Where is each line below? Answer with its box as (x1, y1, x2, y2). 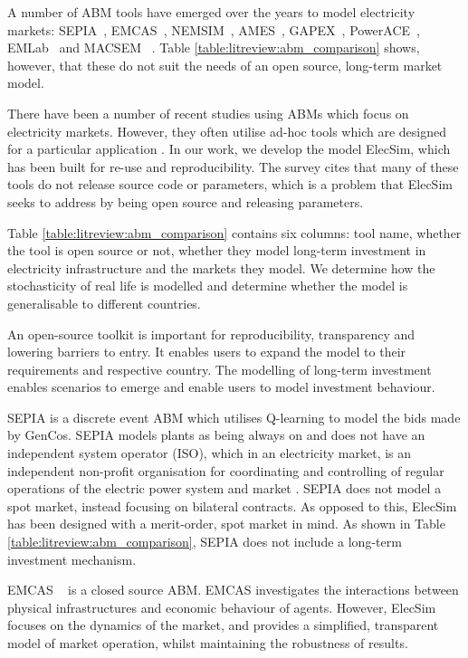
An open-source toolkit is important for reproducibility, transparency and (7, 324, 415, 343)
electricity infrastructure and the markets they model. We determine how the (7, 258, 435, 277)
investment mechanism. (7, 549, 137, 568)
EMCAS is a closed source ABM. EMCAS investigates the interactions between (7, 580, 459, 599)
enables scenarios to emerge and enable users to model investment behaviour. (7, 377, 435, 396)
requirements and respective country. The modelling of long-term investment (7, 359, 432, 378)
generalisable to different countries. (7, 293, 201, 312)
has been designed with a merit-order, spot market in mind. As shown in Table (7, 514, 445, 533)
